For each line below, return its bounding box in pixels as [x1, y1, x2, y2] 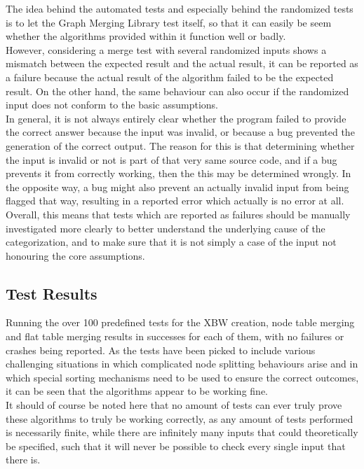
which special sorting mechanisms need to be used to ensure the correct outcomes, [6, 370, 359, 384]
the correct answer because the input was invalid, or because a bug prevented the [6, 125, 355, 139]
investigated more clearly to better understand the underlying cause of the [6, 220, 325, 235]
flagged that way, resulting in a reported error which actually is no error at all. [6, 193, 344, 208]
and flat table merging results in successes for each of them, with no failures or [6, 329, 344, 344]
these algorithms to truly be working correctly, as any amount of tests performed [6, 411, 353, 426]
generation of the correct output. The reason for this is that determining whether [6, 138, 355, 153]
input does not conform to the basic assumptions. [6, 97, 218, 112]
